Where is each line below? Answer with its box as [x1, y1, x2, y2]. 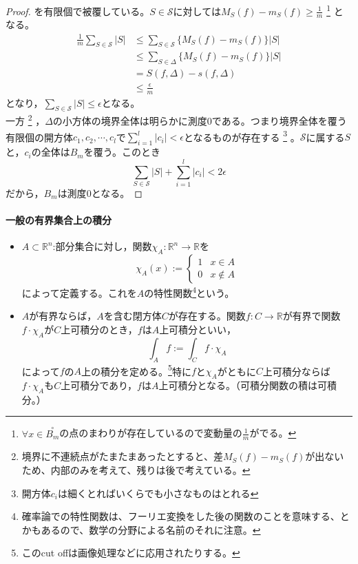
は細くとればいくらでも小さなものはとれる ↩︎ [58, 485, 259, 500]
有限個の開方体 [6, 129, 73, 144]
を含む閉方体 [103, 309, 162, 323]
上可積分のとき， [61, 322, 138, 336]
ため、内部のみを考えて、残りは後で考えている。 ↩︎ [21, 462, 251, 477]
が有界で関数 [282, 309, 341, 323]
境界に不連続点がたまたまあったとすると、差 [21, 449, 223, 463]
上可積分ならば [262, 364, 330, 378]
